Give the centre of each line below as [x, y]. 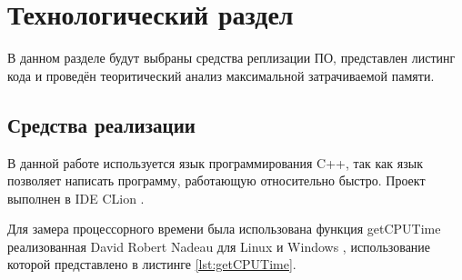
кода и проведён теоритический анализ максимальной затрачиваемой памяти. [221, 75]
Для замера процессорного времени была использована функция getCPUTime [224, 229]
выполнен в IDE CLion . [76, 198]
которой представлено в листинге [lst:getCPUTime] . [152, 264]
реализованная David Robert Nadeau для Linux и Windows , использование [219, 246]
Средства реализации [101, 124]
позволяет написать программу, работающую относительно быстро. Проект [216, 180]
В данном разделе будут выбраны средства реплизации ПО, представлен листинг [231, 58]
